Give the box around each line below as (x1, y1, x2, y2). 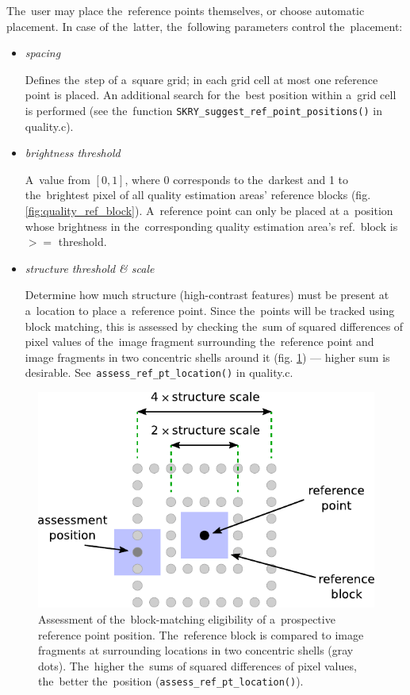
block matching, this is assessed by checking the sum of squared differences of (25, 317, 404, 334)
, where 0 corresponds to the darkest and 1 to (125, 171, 348, 187)
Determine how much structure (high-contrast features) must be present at (25, 286, 389, 303)
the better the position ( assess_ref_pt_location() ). (38, 673, 304, 689)
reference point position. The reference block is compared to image (38, 626, 364, 643)
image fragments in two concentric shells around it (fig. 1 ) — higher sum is (25, 348, 390, 365)
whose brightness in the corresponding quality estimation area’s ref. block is (25, 217, 398, 234)
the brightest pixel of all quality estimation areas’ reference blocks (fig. (25, 186, 371, 203)
